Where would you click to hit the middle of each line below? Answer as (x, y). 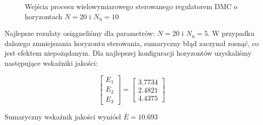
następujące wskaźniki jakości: (51, 62)
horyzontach (44, 16)
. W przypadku (231, 33)
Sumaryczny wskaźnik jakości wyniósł (63, 117)
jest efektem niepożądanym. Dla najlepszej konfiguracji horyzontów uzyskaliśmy (128, 53)
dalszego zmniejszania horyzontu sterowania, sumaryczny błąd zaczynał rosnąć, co (132, 43)
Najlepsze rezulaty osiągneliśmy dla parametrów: (80, 33)
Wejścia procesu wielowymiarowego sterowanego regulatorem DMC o (131, 6)
